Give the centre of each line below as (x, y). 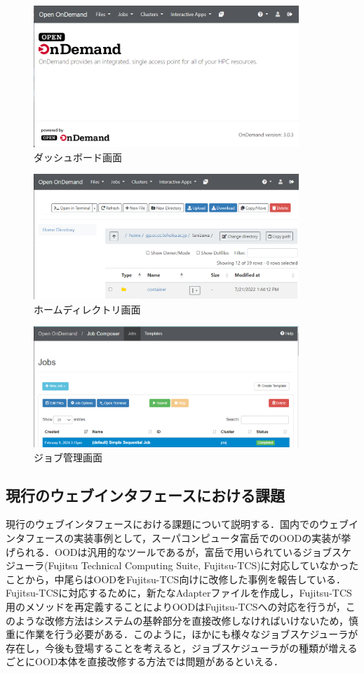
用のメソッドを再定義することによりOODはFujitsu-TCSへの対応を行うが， (176, 606)
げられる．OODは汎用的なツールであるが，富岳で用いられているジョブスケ (179, 551)
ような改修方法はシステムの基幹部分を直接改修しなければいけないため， (182, 620)
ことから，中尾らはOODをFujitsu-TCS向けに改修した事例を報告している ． (176, 579)
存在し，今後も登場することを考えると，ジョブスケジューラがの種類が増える (182, 647)
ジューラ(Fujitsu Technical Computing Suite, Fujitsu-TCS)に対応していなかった (182, 565)
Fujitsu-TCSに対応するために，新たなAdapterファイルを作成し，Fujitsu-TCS (179, 593)
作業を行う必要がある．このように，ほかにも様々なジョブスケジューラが (191, 634)
